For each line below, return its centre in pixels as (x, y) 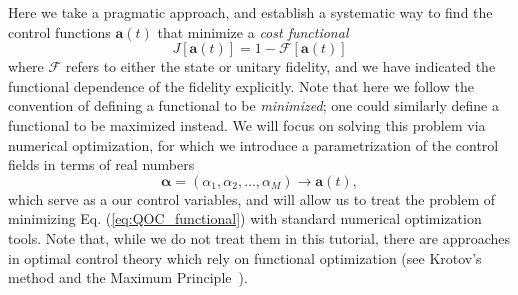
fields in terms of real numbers (101, 164)
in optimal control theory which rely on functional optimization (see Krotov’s (245, 257)
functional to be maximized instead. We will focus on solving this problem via (247, 124)
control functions (59, 31)
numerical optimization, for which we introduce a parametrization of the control (253, 144)
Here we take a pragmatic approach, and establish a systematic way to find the (250, 12)
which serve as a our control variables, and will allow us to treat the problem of (252, 198)
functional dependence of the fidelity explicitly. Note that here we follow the (241, 85)
